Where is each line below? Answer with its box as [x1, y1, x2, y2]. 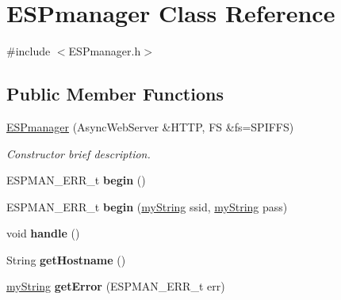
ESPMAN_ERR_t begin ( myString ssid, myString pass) [6, 198, 288, 215]
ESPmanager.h [68, 43, 141, 59]
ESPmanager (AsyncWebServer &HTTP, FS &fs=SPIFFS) [6, 118, 294, 135]
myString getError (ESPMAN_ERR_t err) [6, 278, 225, 294]
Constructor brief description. [6, 145, 151, 161]
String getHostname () [6, 251, 126, 268]
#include [6, 43, 51, 59]
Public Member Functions [6, 82, 224, 106]
